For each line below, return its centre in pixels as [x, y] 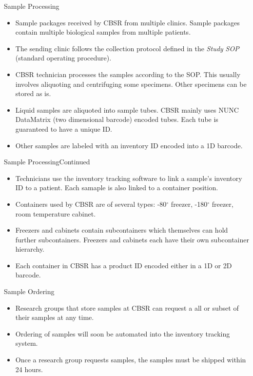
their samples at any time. [55, 317]
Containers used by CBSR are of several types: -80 [91, 204]
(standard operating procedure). [63, 58]
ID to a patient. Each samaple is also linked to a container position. [117, 188]
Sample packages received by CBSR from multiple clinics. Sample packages [127, 22]
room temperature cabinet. [56, 213]
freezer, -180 [189, 204]
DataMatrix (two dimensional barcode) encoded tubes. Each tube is [117, 119]
